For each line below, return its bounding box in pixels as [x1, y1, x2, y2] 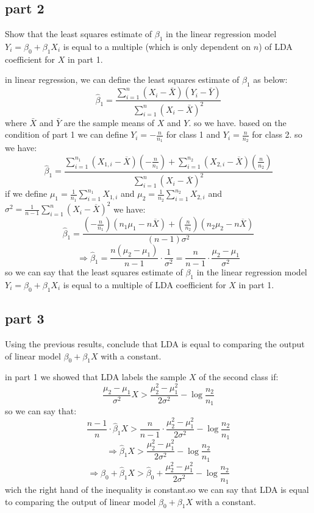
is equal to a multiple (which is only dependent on [63, 40, 251, 52]
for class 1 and [166, 128, 221, 141]
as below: [253, 73, 288, 86]
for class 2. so [252, 128, 302, 141]
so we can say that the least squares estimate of [5, 266, 183, 278]
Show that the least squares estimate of [5, 27, 152, 40]
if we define [5, 187, 48, 200]
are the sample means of [63, 116, 155, 129]
